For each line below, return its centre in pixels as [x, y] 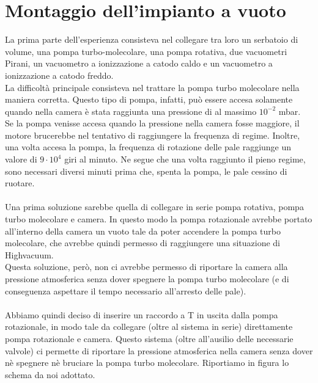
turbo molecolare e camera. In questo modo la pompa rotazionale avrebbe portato [159, 219]
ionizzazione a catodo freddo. [59, 75]
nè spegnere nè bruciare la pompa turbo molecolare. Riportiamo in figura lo [147, 363]
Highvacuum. [29, 254]
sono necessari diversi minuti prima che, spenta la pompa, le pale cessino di [146, 171]
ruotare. [20, 183]
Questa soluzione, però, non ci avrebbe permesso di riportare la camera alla [146, 267]
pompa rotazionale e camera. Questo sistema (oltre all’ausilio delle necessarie [149, 338]
